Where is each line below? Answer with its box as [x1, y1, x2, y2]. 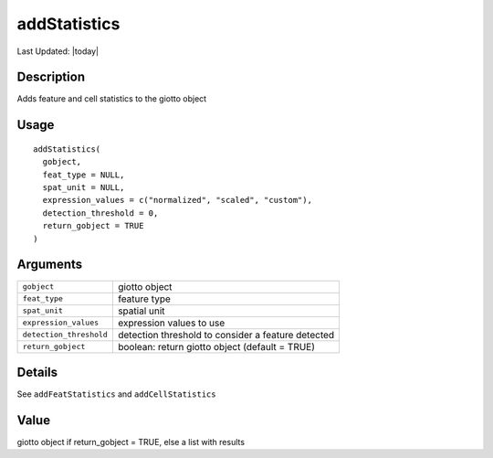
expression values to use [117, 316, 226, 329]
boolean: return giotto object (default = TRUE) [117, 340, 315, 353]
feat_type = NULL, [42, 169, 125, 180]
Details [16, 364, 58, 379]
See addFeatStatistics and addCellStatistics [16, 389, 216, 399]
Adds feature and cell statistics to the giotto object [16, 93, 207, 104]
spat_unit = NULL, [42, 183, 125, 193]
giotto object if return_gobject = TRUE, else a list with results [16, 436, 246, 447]
